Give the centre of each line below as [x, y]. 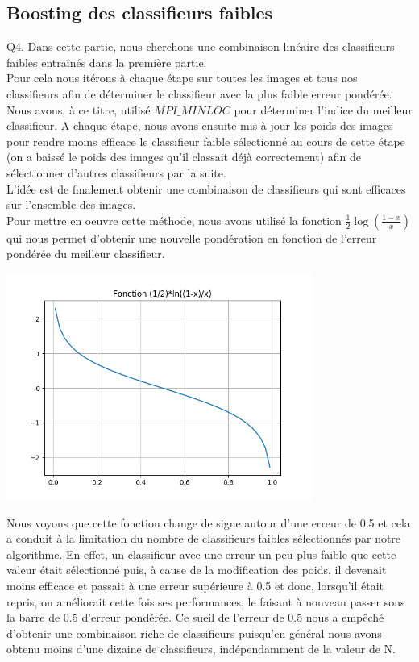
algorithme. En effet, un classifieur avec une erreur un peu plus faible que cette [201, 554]
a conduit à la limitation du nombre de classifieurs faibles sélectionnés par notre [204, 538]
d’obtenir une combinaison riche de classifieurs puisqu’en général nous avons [194, 633]
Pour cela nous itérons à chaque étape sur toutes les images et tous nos [182, 78]
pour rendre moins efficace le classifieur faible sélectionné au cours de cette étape [206, 141]
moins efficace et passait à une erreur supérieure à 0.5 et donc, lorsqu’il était [195, 585]
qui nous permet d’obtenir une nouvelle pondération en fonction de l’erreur [192, 237]
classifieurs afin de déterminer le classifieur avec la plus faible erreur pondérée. [199, 93]
